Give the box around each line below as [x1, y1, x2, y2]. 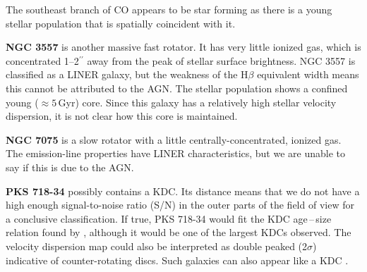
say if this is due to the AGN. [6, 159, 134, 174]
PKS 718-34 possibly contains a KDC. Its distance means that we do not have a [6, 183, 360, 198]
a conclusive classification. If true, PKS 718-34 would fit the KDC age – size [6, 211, 332, 225]
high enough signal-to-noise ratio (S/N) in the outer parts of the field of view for [6, 197, 354, 212]
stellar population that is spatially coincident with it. [6, 16, 236, 30]
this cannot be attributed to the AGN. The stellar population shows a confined [6, 80, 348, 95]
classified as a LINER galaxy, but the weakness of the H [6, 67, 248, 82]
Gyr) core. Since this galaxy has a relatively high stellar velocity [58, 94, 337, 109]
